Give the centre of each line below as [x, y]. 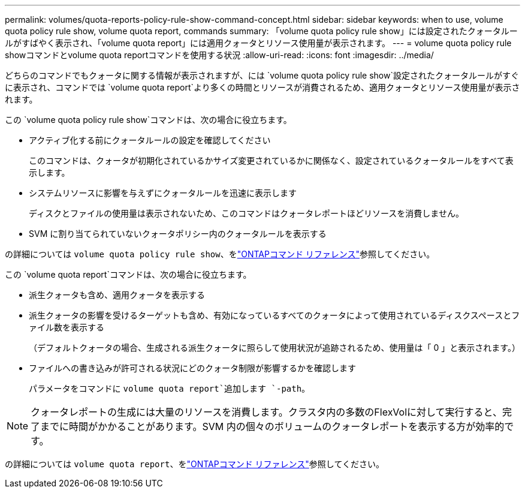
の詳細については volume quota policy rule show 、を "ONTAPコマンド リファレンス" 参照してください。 [220, 254]
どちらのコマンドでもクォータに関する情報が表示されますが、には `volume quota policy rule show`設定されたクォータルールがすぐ [262, 75]
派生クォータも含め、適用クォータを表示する [117, 295]
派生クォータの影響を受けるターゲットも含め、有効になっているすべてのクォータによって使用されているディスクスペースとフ [274, 315]
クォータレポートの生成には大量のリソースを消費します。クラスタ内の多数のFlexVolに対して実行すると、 [266, 412]
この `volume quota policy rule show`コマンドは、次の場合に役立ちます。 [148, 120]
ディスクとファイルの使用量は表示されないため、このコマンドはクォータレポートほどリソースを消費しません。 [246, 213]
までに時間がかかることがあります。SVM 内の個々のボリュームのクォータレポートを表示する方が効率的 [272, 426]
